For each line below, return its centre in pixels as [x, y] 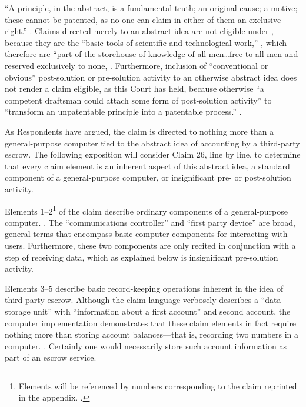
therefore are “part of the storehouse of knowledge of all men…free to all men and [152, 54]
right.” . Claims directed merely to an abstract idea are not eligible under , [139, 31]
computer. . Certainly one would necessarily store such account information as [146, 346]
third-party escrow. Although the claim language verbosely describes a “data [143, 300]
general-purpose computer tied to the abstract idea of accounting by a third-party [152, 143]
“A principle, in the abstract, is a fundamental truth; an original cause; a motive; [151, 8]
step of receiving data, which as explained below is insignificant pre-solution [142, 257]
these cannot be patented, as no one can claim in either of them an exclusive [143, 19]
